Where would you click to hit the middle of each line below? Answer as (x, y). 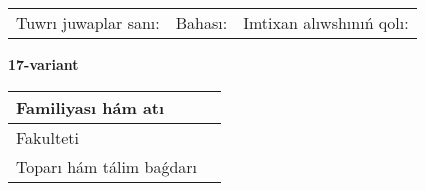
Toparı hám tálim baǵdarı (107, 166)
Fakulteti (47, 137)
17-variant (43, 64)
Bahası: (201, 22)
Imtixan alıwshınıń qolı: (326, 22)
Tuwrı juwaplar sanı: (88, 22)
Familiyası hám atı (90, 107)
